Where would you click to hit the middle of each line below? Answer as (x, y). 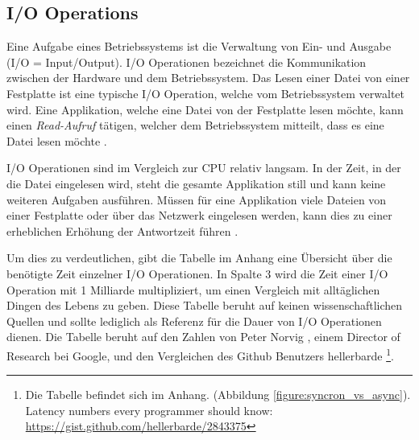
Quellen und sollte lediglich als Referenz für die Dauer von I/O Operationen (194, 321)
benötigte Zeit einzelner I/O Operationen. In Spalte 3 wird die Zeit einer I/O (197, 273)
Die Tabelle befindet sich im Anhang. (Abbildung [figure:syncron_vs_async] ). (218, 395)
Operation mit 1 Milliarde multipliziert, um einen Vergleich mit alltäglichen (193, 289)
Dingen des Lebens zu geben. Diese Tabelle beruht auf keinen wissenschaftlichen (205, 305)
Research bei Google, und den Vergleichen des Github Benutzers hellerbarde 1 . (200, 354)
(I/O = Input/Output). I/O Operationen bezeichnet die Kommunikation (187, 62)
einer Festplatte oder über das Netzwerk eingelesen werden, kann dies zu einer (199, 215)
